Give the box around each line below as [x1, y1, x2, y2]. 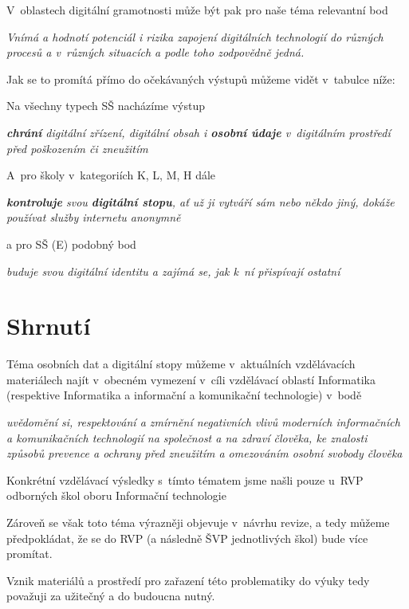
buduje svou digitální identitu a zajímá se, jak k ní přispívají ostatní [6, 262, 340, 279]
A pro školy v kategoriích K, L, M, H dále [6, 167, 216, 183]
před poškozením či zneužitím [6, 139, 148, 156]
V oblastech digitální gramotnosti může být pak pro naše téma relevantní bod [6, 2, 388, 18]
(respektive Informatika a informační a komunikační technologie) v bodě [6, 387, 362, 403]
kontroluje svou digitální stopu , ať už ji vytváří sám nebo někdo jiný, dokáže [6, 193, 395, 210]
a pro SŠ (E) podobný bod [6, 235, 136, 252]
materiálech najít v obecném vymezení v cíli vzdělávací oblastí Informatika [6, 371, 376, 387]
